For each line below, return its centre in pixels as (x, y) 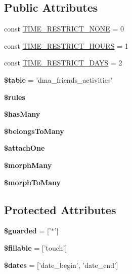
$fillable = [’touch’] (36, 247)
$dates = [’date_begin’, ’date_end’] (61, 265)
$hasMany (22, 114)
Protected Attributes (60, 209)
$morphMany (28, 165)
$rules (15, 97)
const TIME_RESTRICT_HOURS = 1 (66, 45)
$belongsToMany (34, 131)
